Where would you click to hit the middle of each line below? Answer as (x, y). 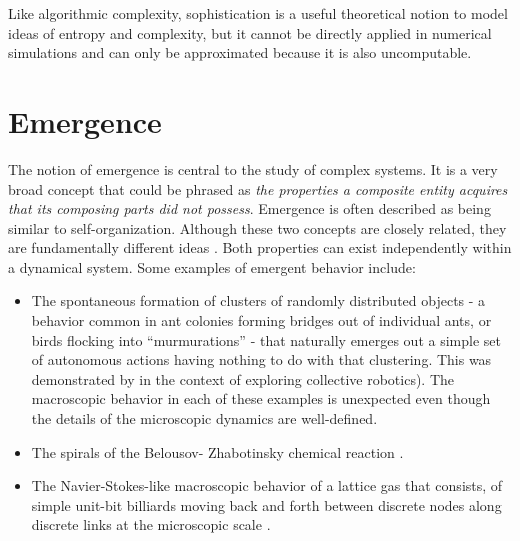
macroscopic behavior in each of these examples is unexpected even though (261, 398)
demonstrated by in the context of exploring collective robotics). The (243, 378)
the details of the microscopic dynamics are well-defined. (204, 418)
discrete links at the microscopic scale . (151, 524)
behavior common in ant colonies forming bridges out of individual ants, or (261, 320)
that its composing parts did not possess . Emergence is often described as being (249, 208)
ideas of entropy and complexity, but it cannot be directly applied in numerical (250, 32)
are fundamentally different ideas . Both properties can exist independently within (260, 247)
